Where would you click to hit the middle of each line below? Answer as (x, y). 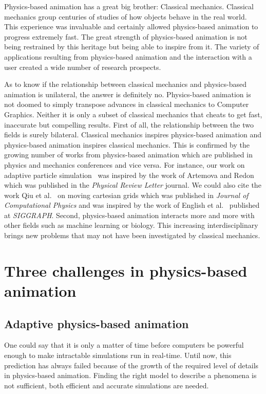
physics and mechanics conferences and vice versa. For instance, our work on (125, 164)
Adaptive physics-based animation (97, 323)
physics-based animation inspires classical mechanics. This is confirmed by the (127, 144)
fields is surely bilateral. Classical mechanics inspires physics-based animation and (133, 135)
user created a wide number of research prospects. (83, 67)
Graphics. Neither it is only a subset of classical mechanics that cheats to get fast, (133, 114)
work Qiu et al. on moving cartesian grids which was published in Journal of (126, 195)
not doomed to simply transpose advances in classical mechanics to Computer (127, 104)
